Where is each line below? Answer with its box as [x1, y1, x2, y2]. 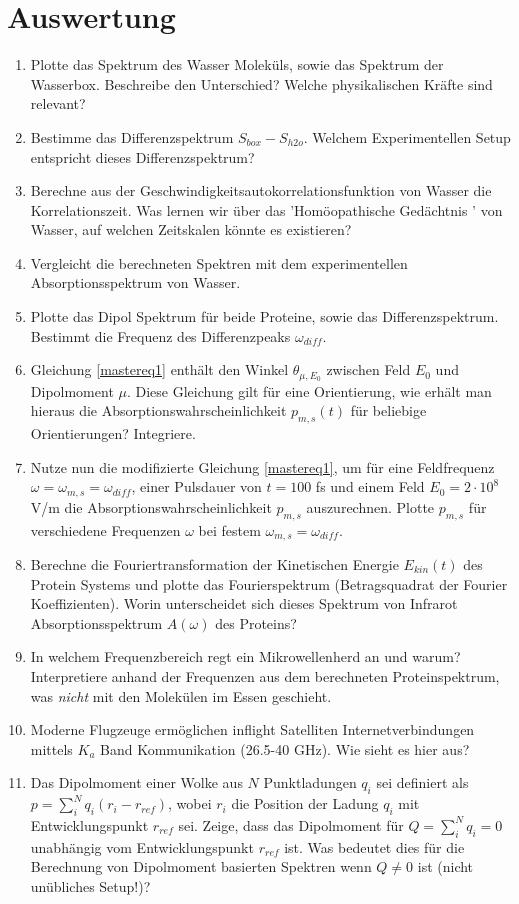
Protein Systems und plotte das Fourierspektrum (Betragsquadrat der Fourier [30, 573, 508, 594]
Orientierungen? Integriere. [30, 423, 196, 444]
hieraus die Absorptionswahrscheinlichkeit [30, 400, 287, 421]
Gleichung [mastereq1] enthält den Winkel [30, 359, 289, 380]
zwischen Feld [326, 359, 411, 380]
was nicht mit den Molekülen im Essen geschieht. [30, 685, 332, 706]
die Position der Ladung [231, 793, 379, 814]
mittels [30, 738, 73, 759]
